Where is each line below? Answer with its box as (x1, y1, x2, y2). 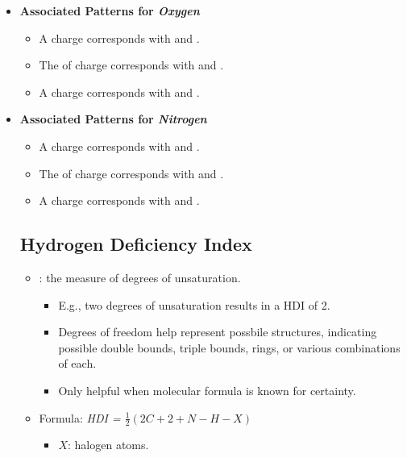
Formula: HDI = (39, 409, 121, 426)
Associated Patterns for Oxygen (19, 2, 200, 19)
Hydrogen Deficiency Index (19, 231, 252, 256)
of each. (58, 355, 97, 372)
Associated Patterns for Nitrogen (19, 110, 207, 127)
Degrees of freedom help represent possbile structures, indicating (58, 323, 377, 340)
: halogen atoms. (67, 436, 149, 453)
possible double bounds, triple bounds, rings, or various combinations (58, 339, 401, 356)
